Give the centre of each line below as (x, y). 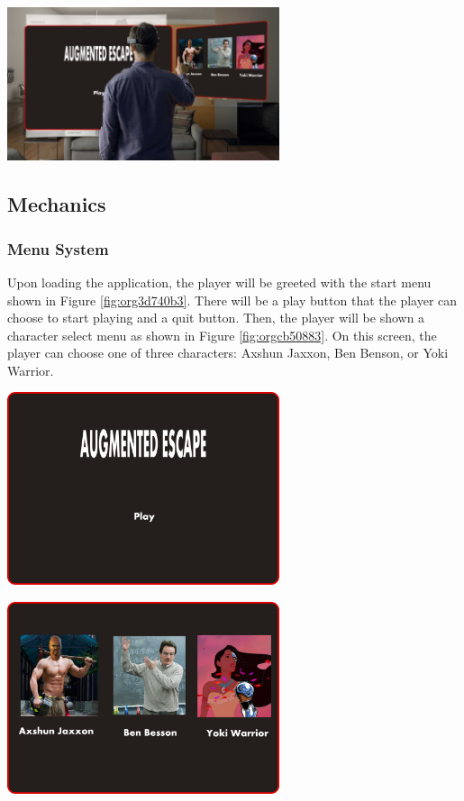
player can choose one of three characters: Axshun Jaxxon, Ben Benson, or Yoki (228, 353)
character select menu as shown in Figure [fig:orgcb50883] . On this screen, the (222, 335)
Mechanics (57, 204)
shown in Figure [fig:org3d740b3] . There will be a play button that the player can (232, 300)
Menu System (58, 248)
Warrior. (31, 370)
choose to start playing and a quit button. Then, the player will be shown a (216, 318)
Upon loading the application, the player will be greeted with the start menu (219, 282)
